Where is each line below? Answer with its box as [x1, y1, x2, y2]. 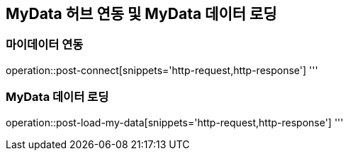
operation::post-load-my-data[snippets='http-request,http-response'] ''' [6, 116, 344, 128]
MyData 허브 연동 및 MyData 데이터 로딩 [6, 5, 277, 23]
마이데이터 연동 [6, 37, 84, 52]
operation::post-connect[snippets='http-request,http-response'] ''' [6, 64, 318, 76]
